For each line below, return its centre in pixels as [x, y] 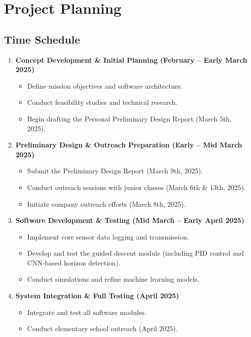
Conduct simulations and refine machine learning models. [113, 279]
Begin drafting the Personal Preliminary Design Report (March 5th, [129, 118]
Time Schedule [42, 39]
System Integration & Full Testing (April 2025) [97, 296]
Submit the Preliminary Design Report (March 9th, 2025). [115, 171]
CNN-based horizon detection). [74, 262]
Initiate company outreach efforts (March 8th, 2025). [106, 204]
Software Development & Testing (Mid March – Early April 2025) [130, 220]
